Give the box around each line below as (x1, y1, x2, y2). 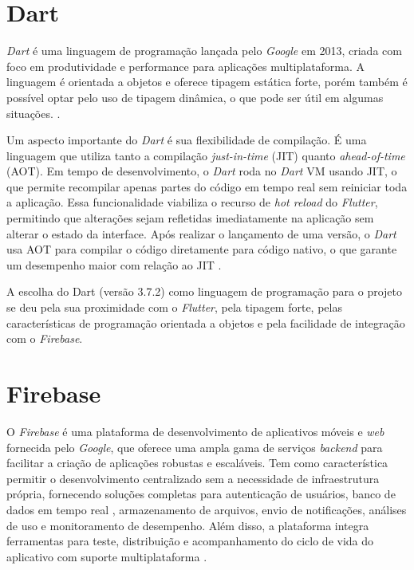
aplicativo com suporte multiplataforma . (6, 548, 207, 564)
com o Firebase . (6, 330, 83, 347)
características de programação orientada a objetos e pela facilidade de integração (6, 314, 405, 331)
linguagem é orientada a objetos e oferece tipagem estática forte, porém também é (6, 73, 408, 90)
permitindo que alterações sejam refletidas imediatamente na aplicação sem (6, 210, 374, 226)
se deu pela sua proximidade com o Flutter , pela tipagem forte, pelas (6, 299, 342, 316)
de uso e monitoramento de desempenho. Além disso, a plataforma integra (6, 517, 369, 533)
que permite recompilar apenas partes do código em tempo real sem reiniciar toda (6, 178, 408, 195)
